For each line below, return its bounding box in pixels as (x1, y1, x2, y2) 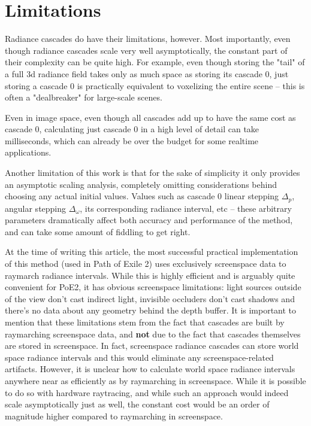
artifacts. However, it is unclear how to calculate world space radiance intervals (5, 363, 295, 375)
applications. (5, 146, 52, 159)
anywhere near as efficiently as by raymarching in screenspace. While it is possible (5, 375, 306, 387)
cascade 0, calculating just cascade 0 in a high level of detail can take (5, 123, 259, 135)
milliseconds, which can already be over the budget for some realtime (5, 134, 259, 147)
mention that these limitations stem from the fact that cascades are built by (5, 316, 285, 328)
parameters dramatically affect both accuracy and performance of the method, (5, 214, 293, 226)
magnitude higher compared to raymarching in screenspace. (5, 409, 223, 422)
